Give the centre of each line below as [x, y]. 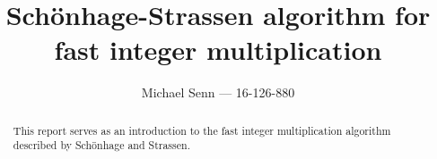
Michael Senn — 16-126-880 [218, 92]
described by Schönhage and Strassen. [101, 145]
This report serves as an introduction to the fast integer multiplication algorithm [202, 130]
